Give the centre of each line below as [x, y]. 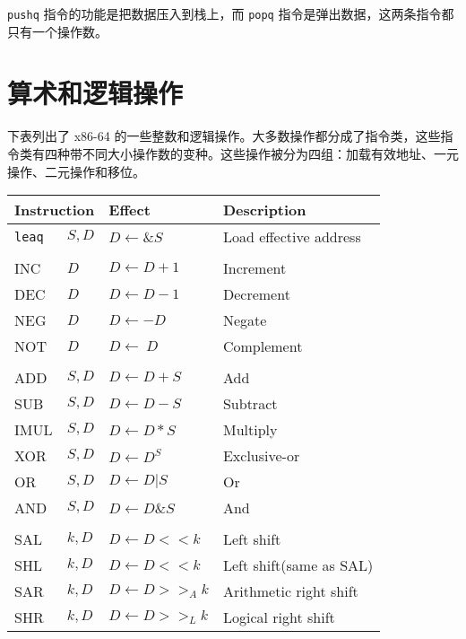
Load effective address [292, 237]
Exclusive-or [261, 456]
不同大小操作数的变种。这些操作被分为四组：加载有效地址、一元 [270, 153]
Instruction [55, 210]
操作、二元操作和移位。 [76, 171]
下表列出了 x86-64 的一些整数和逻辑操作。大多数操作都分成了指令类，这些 [224, 136]
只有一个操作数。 [57, 31]
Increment [255, 268]
